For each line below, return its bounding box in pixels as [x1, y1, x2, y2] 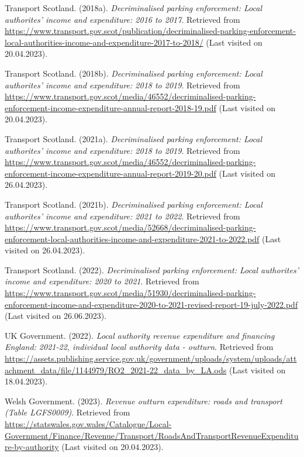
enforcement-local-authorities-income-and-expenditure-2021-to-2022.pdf [5, 232, 260, 245]
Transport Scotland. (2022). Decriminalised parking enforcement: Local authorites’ [5, 263, 299, 276]
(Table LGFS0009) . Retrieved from [5, 406, 130, 418]
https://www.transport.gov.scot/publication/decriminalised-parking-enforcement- [5, 25, 296, 37]
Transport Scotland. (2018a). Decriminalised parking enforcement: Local [5, 2, 262, 13]
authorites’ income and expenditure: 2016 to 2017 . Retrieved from [5, 13, 240, 25]
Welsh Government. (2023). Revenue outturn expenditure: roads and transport [5, 394, 282, 407]
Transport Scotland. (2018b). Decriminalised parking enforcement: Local [5, 67, 262, 79]
